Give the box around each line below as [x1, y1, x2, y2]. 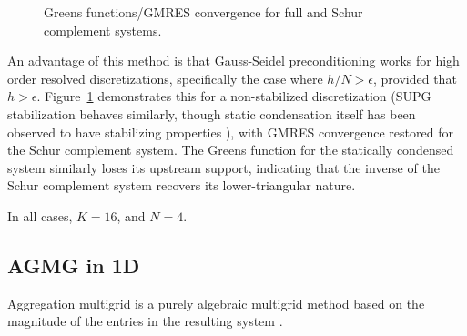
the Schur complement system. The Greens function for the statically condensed [7, 140, 454, 159]
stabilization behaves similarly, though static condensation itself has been [7, 104, 416, 123]
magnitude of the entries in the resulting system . [7, 311, 283, 331]
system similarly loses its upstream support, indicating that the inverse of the [7, 158, 440, 177]
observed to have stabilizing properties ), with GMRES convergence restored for [7, 122, 453, 141]
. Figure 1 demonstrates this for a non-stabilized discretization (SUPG [36, 87, 431, 106]
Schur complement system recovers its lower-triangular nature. [7, 176, 356, 195]
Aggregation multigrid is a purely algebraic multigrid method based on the [7, 293, 425, 312]
